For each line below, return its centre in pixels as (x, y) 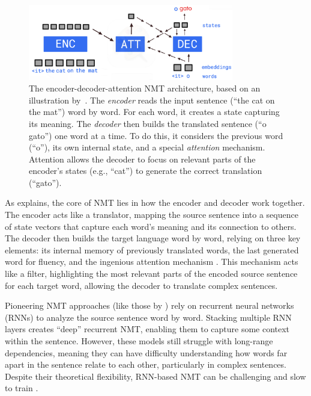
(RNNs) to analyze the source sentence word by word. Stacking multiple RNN (148, 317)
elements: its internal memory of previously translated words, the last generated (152, 249)
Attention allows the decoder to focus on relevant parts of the (142, 159)
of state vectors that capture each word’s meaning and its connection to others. (151, 226)
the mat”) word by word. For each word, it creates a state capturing (154, 112)
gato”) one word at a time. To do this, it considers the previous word (156, 135)
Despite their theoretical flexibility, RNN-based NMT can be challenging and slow (155, 376)
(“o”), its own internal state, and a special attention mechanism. (147, 147)
